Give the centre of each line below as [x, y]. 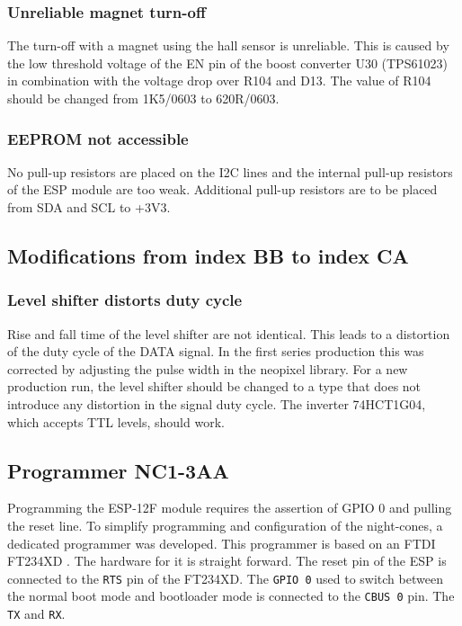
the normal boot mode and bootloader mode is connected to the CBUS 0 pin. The [231, 596]
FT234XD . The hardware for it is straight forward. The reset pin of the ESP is [227, 561]
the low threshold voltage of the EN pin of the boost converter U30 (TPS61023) [227, 63]
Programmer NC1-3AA [118, 470]
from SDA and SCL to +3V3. [89, 207]
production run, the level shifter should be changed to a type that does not [214, 386]
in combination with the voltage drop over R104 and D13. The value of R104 [219, 80]
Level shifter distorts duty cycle [125, 300]
